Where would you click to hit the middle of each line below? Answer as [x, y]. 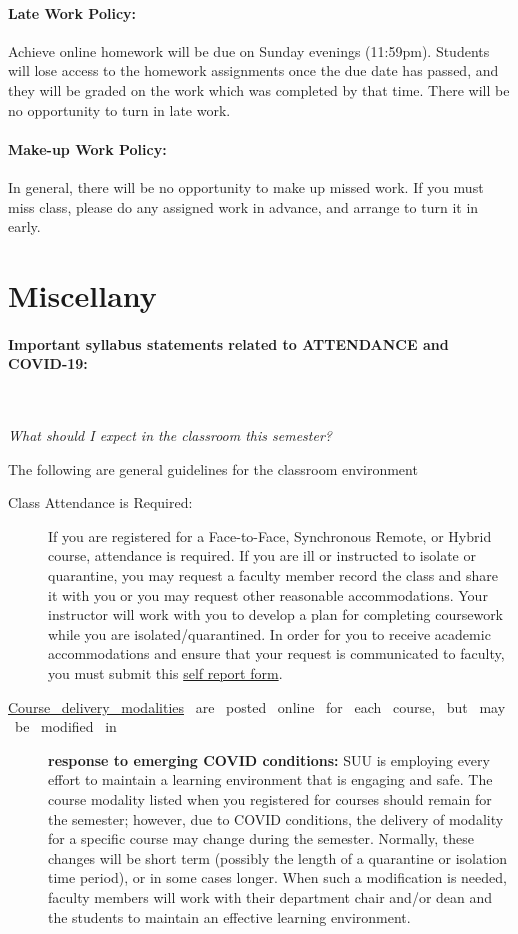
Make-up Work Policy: [87, 148]
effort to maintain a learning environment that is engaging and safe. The [270, 779]
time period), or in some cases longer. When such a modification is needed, [277, 877]
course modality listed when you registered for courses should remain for [270, 799]
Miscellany [82, 294]
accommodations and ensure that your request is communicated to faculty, [276, 653]
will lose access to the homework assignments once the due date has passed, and [253, 70]
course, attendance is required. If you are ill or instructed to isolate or [262, 555]
